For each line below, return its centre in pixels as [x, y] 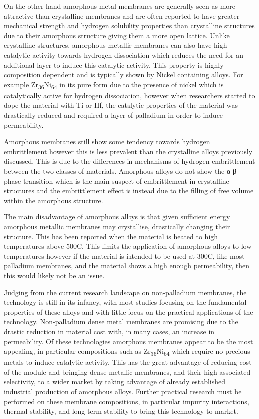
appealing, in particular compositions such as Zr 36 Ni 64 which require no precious [127, 351]
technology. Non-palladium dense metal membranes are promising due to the [121, 321]
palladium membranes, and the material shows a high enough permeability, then [127, 266]
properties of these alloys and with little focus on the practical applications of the [129, 312]
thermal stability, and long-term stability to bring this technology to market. [121, 411]
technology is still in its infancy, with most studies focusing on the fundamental [125, 302]
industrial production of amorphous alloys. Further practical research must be [123, 391]
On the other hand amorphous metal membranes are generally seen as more [120, 6]
